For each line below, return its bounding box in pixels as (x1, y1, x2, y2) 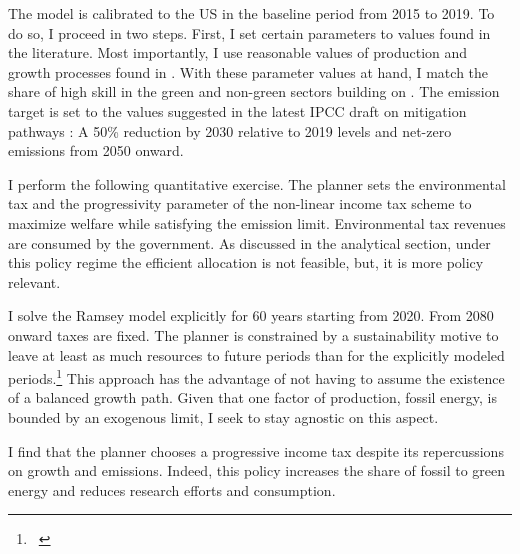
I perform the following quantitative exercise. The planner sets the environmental (8, 173, 506, 194)
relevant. (8, 271, 61, 292)
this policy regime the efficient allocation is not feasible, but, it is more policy (8, 252, 484, 273)
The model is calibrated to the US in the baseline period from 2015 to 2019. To (8, 3, 495, 23)
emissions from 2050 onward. (8, 140, 184, 161)
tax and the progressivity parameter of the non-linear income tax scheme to (8, 193, 472, 214)
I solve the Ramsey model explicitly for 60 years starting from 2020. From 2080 (8, 305, 494, 326)
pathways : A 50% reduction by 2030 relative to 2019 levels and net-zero (8, 120, 452, 141)
